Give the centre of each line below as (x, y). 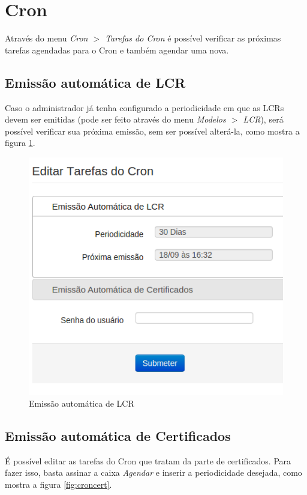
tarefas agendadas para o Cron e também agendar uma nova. (117, 50)
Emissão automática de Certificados (118, 435)
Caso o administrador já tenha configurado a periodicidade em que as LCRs (145, 107)
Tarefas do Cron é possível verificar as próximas (193, 38)
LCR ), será (263, 119)
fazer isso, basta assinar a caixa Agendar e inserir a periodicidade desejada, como (153, 472)
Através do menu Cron (46, 38)
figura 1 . (20, 143)
